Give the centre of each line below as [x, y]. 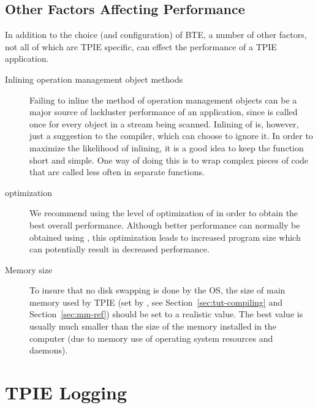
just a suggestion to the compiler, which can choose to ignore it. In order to [171, 136]
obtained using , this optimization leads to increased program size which [165, 237]
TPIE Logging [66, 392]
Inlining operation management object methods [94, 79]
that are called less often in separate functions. [117, 172]
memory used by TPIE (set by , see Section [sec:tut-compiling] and [156, 302]
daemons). [49, 350]
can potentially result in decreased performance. [119, 249]
